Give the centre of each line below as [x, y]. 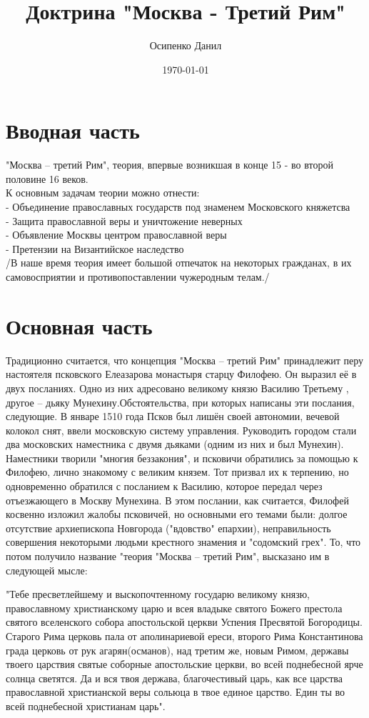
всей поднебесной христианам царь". [86, 705]
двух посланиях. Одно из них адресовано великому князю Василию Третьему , [177, 388]
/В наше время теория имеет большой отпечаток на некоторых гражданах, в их [179, 263]
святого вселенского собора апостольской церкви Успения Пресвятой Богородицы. [184, 622]
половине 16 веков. [47, 178]
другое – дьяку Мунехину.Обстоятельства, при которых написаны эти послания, [180, 402]
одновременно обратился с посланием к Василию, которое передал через [164, 486]
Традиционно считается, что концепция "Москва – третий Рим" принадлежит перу [185, 360]
